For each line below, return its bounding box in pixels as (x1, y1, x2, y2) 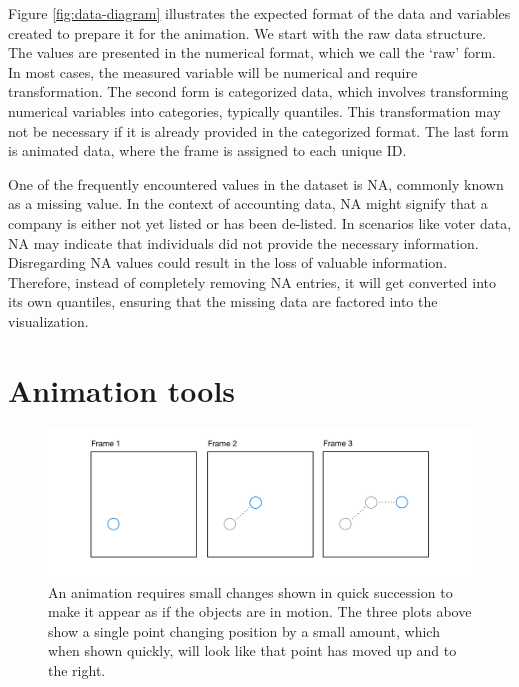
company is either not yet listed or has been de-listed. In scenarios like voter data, (8, 212, 512, 233)
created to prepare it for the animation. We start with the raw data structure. (8, 22, 487, 43)
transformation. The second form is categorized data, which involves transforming (8, 81, 509, 102)
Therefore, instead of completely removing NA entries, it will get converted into (8, 271, 496, 292)
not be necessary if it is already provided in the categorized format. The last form (8, 120, 509, 141)
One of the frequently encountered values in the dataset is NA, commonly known (8, 173, 504, 194)
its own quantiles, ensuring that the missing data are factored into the (8, 291, 438, 312)
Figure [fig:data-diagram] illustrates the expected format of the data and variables (8, 3, 511, 23)
